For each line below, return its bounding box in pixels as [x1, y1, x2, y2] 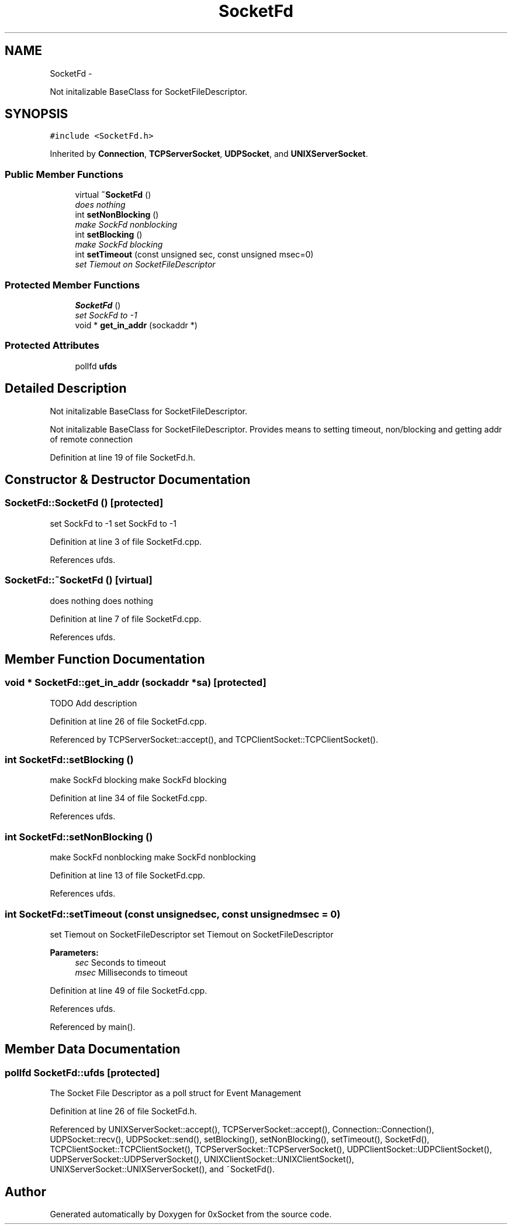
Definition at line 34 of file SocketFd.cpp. [50, 793, 207, 804]
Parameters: [50, 947, 99, 957]
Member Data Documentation [5, 1042, 181, 1057]
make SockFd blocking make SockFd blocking [50, 775, 227, 785]
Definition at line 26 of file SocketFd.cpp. [50, 716, 207, 726]
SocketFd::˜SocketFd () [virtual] [5, 574, 153, 586]
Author [5, 1184, 46, 1199]
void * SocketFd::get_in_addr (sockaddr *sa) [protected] [5, 677, 267, 689]
